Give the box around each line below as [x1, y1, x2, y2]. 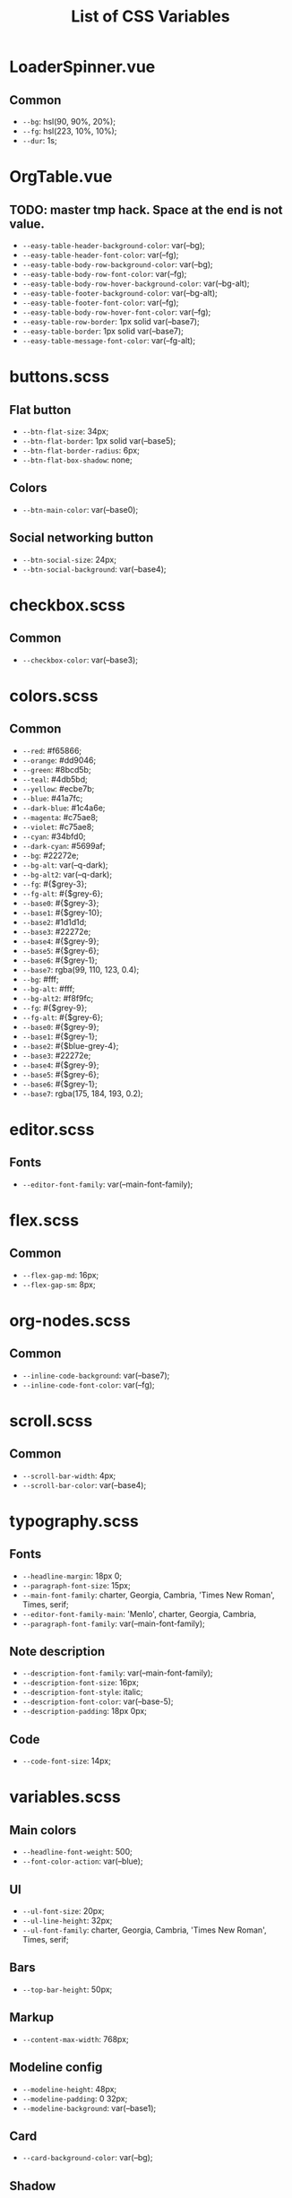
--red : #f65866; [21, 745, 82, 756]
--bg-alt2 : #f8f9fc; [21, 992, 94, 1003]
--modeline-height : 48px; [21, 2083, 117, 2094]
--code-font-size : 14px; [21, 1755, 112, 1767]
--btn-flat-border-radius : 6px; [21, 446, 141, 455]
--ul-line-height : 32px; [21, 1916, 113, 1926]
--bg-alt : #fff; [21, 983, 75, 994]
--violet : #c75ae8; [21, 821, 94, 832]
